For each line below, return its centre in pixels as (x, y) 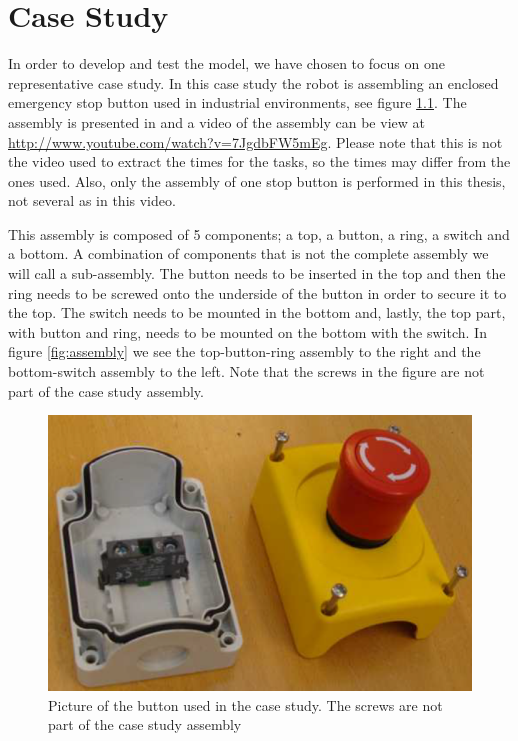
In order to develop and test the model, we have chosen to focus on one (226, 63)
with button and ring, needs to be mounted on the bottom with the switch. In (247, 331)
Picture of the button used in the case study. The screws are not (245, 704)
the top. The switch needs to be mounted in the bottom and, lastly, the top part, (257, 312)
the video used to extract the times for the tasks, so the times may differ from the (259, 161)
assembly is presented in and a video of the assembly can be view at (216, 121)
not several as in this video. (92, 200)
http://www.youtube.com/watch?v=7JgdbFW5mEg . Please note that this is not (255, 141)
